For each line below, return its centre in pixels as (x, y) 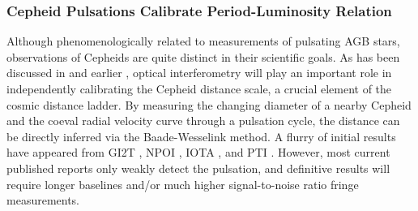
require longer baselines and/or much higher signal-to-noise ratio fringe (183, 184)
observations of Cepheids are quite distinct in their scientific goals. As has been (203, 56)
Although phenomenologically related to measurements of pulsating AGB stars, (203, 41)
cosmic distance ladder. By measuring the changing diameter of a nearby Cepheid (209, 104)
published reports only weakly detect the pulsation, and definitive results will (198, 168)
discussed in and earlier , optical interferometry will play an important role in (199, 73)
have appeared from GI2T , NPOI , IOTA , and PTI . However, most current (198, 152)
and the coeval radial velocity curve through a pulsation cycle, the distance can (203, 121)
